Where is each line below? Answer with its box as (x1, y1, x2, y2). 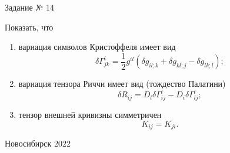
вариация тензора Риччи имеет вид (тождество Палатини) (18, 77, 226, 90)
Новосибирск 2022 (5, 137, 71, 149)
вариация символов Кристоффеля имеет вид (18, 40, 176, 53)
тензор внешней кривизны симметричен (18, 108, 162, 121)
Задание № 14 (5, 1, 54, 13)
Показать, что (5, 21, 54, 33)
